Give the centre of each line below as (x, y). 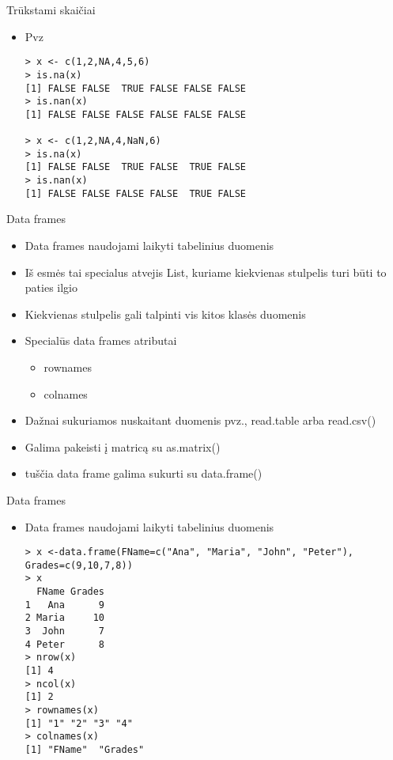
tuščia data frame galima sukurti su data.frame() (144, 473)
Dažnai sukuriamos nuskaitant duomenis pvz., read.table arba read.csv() (200, 420)
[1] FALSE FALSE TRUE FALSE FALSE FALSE (135, 88)
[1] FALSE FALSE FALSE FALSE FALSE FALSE (135, 114)
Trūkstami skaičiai (51, 9)
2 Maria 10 (65, 618)
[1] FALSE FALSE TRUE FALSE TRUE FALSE (135, 167)
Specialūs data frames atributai (101, 340)
